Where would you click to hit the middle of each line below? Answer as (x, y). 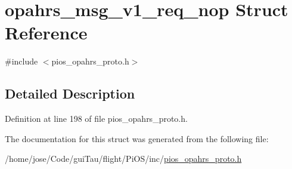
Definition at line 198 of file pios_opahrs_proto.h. (96, 119)
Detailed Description (70, 93)
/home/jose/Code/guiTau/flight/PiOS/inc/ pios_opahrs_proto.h (123, 159)
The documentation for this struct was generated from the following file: (137, 138)
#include (21, 61)
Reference (46, 33)
